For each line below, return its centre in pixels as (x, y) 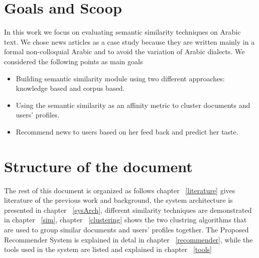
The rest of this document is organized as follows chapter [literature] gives (120, 190)
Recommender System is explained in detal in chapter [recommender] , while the (128, 239)
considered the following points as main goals (74, 61)
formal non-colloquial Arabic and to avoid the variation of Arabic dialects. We (124, 51)
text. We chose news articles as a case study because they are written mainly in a (129, 41)
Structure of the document (98, 166)
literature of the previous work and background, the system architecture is (118, 200)
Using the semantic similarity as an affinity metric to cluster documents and (133, 105)
